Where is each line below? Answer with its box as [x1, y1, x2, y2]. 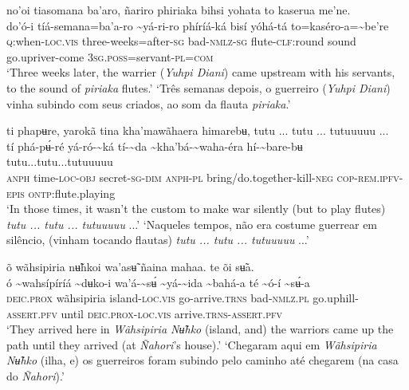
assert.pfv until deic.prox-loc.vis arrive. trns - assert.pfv [6, 305, 283, 321]
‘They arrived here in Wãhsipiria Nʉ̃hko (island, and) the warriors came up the [6, 321, 394, 337]
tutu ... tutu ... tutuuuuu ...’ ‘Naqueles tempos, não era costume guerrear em [6, 215, 378, 232]
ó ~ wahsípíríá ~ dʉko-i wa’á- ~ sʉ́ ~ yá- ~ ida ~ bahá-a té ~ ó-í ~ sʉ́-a [6, 274, 310, 290]
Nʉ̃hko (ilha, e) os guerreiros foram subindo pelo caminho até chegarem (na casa [6, 352, 399, 368]
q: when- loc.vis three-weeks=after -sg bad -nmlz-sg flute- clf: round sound [6, 33, 356, 49]
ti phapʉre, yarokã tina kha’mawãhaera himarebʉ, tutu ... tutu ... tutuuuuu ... [6, 122, 389, 139]
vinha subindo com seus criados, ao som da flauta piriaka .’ [6, 95, 291, 112]
